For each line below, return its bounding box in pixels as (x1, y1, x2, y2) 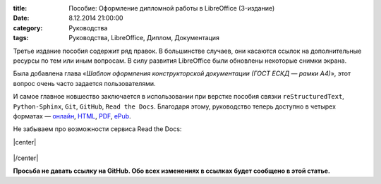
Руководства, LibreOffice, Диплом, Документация (68, 34, 220, 42)
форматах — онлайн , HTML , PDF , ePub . (13, 111, 131, 120)
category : (13, 23, 43, 32)
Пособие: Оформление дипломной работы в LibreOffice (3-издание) (68, 4, 275, 12)
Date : (13, 14, 30, 23)
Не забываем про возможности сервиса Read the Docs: (13, 125, 182, 133)
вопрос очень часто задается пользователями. (13, 79, 156, 87)
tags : (13, 34, 29, 42)
